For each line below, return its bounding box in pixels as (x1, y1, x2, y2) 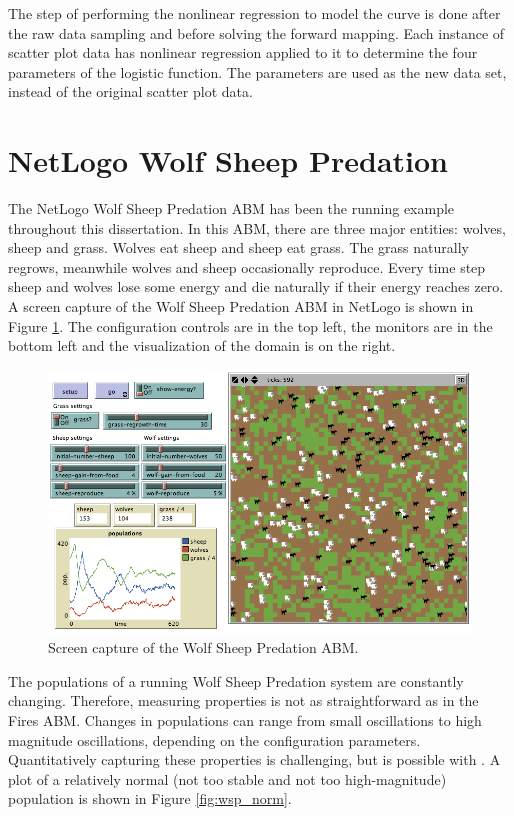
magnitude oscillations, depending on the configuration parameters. (8, 729, 421, 750)
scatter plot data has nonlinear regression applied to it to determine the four (8, 42, 478, 63)
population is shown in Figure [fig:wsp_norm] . (8, 788, 292, 809)
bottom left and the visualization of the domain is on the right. (8, 335, 396, 356)
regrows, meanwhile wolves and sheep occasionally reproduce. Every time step (8, 256, 486, 277)
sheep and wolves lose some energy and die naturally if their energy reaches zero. (8, 276, 504, 297)
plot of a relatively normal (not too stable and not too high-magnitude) (8, 768, 447, 789)
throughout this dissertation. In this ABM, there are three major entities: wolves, (8, 217, 506, 238)
